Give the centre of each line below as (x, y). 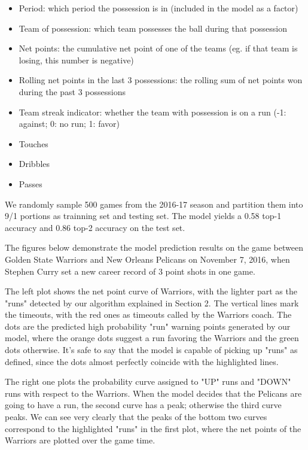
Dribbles (34, 164)
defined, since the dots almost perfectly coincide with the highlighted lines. (142, 361)
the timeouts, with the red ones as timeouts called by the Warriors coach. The (148, 314)
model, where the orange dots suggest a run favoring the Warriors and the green (152, 338)
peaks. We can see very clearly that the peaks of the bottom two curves (136, 417)
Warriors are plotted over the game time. (80, 440)
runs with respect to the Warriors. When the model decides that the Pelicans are (153, 393)
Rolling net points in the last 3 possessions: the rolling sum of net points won (161, 80)
